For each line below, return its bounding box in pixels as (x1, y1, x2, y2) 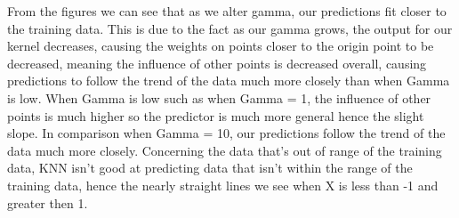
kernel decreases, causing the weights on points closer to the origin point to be (7, 36, 434, 55)
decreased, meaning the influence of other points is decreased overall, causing (7, 53, 427, 72)
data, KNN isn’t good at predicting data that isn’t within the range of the (7, 158, 413, 177)
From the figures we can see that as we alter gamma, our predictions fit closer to (7, 2, 447, 20)
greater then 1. (7, 193, 88, 212)
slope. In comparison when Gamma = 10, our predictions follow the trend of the (7, 124, 446, 142)
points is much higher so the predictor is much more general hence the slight (7, 106, 424, 125)
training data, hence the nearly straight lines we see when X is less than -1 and (7, 175, 439, 194)
